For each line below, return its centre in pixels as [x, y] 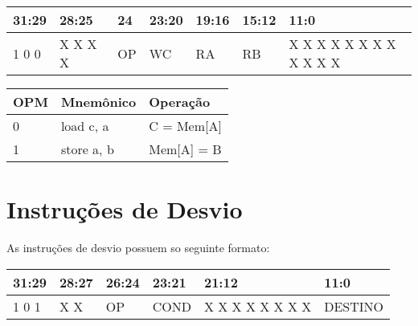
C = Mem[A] [185, 126]
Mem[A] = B [185, 149]
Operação [180, 102]
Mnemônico [98, 102]
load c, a [85, 126]
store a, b [87, 149]
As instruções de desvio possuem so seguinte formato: [138, 248]
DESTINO [354, 306]
